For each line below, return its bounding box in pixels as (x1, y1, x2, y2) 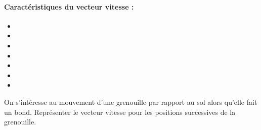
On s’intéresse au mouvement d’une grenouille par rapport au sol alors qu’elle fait (4, 96, 257, 107)
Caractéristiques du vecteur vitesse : (4, 1, 134, 12)
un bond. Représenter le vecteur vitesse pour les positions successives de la (4, 106, 236, 117)
